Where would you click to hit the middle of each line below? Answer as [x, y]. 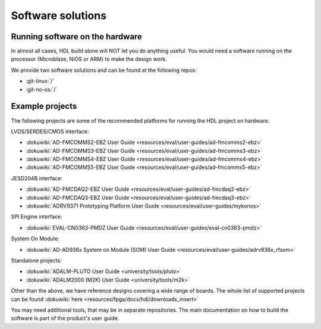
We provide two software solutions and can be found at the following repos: [104, 70]
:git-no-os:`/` [42, 89]
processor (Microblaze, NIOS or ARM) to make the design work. [89, 59]
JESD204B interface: [37, 178]
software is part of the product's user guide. [65, 318]
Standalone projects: [36, 261]
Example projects [44, 106]
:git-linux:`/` [40, 81]
